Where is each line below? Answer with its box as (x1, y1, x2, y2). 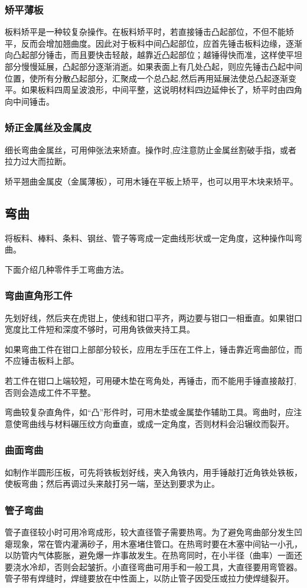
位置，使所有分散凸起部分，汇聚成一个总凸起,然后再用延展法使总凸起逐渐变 (5, 72, 296, 84)
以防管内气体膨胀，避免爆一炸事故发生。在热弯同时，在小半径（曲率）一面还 (5, 549, 302, 561)
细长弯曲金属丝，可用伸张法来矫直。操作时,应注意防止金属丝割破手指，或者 (5, 143, 296, 156)
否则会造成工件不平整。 (5, 386, 96, 398)
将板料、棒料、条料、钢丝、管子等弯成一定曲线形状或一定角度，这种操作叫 (5, 231, 294, 244)
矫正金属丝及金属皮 (5, 120, 92, 135)
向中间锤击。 (5, 95, 54, 107)
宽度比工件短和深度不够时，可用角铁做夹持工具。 (5, 323, 195, 335)
